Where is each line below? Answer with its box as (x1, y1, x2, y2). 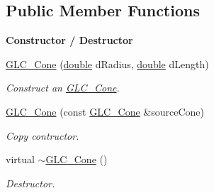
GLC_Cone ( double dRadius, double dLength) (6, 56, 209, 71)
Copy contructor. (6, 128, 79, 143)
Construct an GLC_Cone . (6, 80, 120, 95)
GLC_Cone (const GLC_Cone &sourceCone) (6, 104, 204, 118)
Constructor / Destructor (6, 33, 133, 48)
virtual (6, 152, 35, 167)
